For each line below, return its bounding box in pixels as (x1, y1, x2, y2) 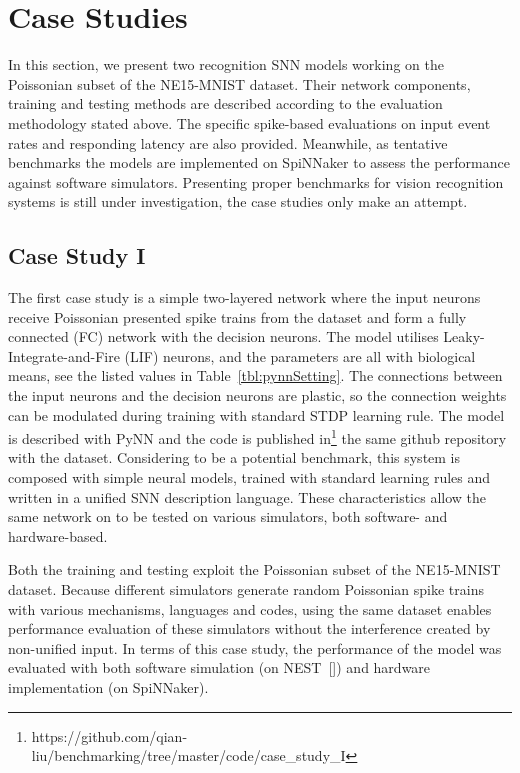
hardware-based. (8, 525, 108, 546)
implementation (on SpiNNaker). (8, 677, 209, 698)
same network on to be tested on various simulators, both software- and (8, 506, 448, 527)
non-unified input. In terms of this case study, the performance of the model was (8, 637, 502, 658)
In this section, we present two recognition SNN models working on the (8, 54, 444, 75)
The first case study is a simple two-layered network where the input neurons (8, 287, 481, 308)
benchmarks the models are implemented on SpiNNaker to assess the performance (8, 152, 510, 173)
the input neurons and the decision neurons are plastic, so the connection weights (8, 385, 507, 406)
